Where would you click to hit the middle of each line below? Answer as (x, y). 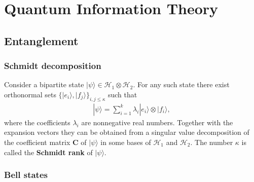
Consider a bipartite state (44, 84)
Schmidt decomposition (53, 66)
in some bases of (126, 142)
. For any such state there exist (181, 84)
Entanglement (41, 40)
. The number (212, 142)
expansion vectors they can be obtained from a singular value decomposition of (127, 132)
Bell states (26, 175)
